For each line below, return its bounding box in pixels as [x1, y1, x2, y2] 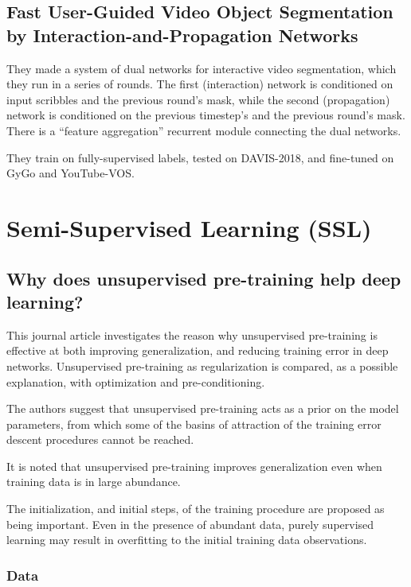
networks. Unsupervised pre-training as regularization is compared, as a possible [6, 357, 398, 374]
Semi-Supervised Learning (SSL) [6, 211, 372, 243]
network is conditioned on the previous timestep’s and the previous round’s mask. [6, 107, 405, 123]
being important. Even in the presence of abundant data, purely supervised [6, 515, 374, 532]
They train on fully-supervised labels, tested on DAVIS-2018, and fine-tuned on [6, 149, 394, 165]
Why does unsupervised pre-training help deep [6, 266, 401, 290]
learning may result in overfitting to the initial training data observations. [6, 531, 367, 548]
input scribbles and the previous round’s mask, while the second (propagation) [6, 91, 390, 107]
